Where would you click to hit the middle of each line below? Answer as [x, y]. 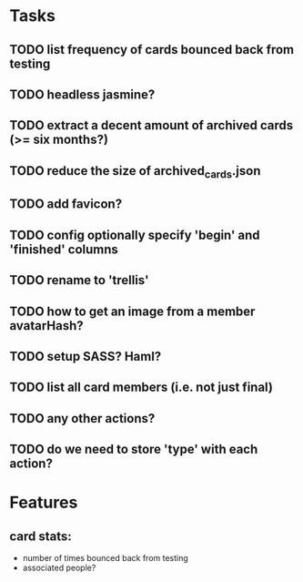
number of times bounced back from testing [105, 558]
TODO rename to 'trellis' [79, 280]
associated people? [59, 568]
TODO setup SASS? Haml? [86, 356]
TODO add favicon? [66, 204]
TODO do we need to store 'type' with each [134, 449]
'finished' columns [64, 249]
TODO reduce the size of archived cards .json [135, 172]
